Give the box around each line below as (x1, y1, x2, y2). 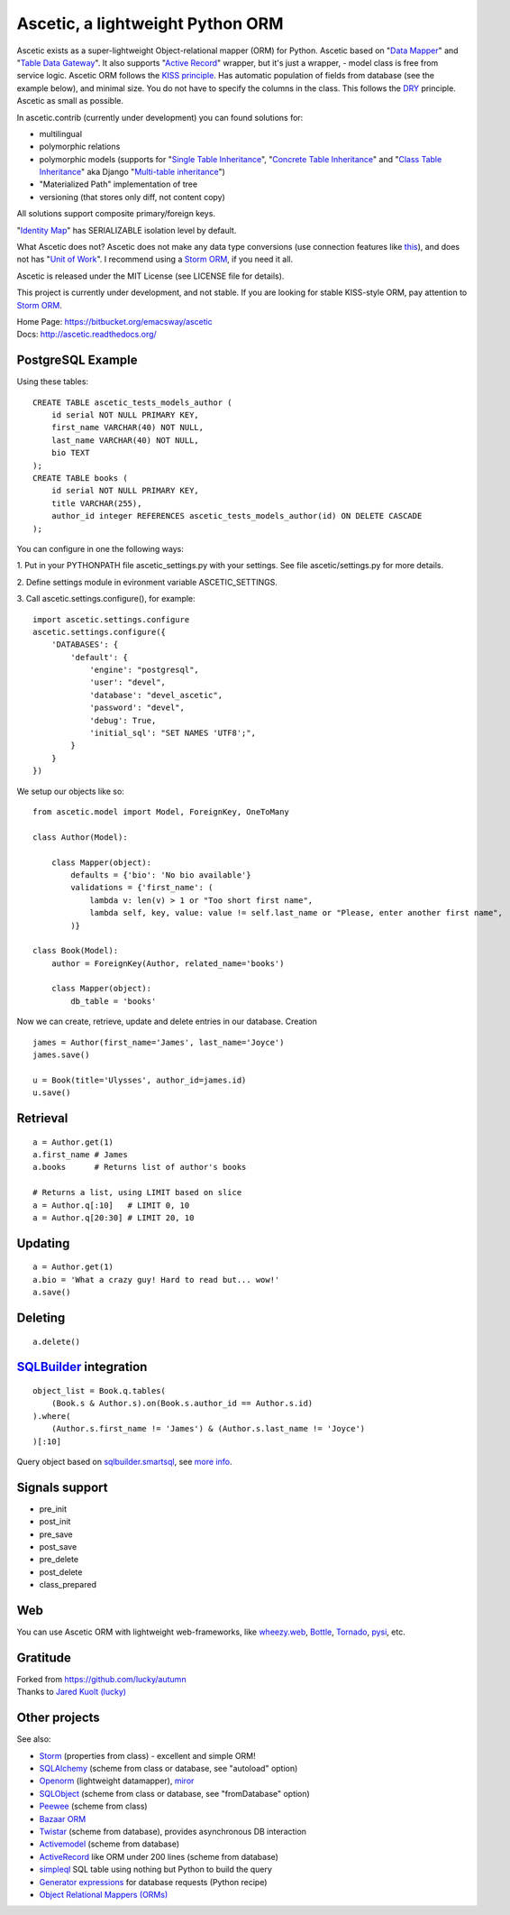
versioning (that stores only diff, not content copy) (39, 191, 225, 202)
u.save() (32, 1088, 71, 1098)
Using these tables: (16, 376, 89, 387)
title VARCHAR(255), (50, 498, 142, 509)
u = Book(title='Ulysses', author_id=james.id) (32, 1074, 247, 1085)
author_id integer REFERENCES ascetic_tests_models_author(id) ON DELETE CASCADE (50, 511, 423, 521)
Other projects (16, 1710, 101, 1726)
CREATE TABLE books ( (32, 474, 128, 483)
